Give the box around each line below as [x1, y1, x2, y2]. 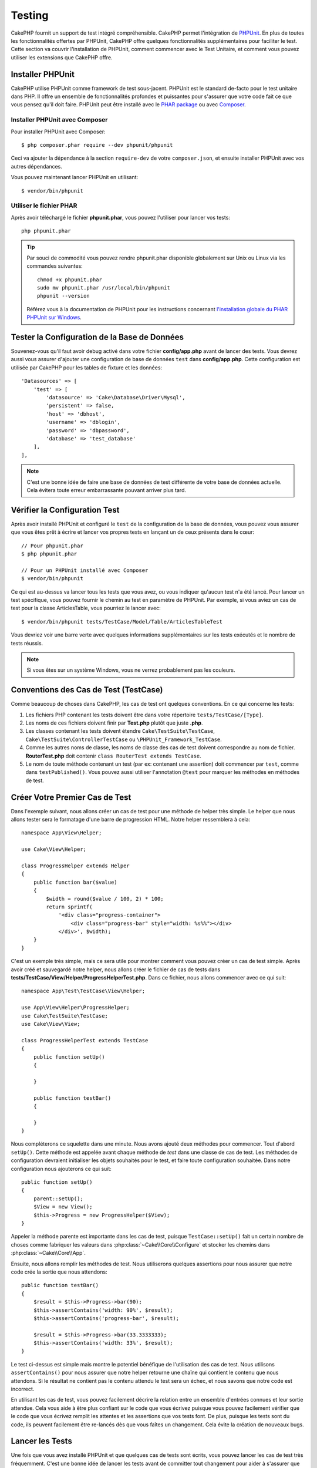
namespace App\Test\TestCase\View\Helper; [21, 988, 146, 995]
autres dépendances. [11, 163, 63, 170]
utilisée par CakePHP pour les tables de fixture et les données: [11, 364, 163, 371]
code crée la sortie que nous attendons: [11, 1268, 108, 1275]
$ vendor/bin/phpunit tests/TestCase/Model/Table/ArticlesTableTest [21, 618, 222, 625]
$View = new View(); [33, 1204, 93, 1210]
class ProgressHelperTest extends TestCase [21, 1037, 149, 1043]
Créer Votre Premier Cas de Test [11, 792, 131, 802]
